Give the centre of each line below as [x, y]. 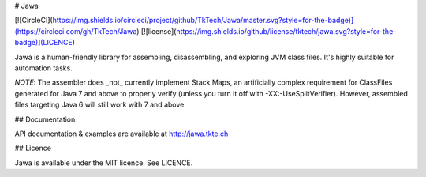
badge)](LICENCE [43, 43]
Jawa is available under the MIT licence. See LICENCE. [104, 163]
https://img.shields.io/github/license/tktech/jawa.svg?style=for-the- [286, 31]
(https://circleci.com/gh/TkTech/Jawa [76, 31]
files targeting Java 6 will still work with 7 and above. [101, 105]
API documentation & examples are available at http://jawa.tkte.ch [121, 134]
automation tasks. [43, 68]
